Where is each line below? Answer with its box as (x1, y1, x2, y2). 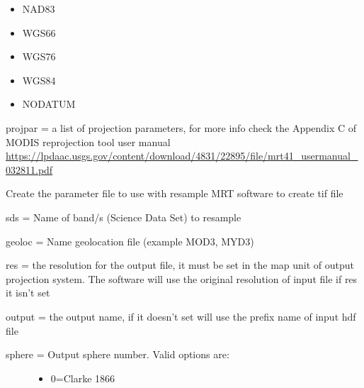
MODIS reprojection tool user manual (6, 134, 171, 149)
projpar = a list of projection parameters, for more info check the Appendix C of (6, 120, 357, 135)
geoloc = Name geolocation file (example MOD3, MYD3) (6, 233, 254, 248)
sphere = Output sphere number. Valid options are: (6, 347, 229, 362)
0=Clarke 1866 (50, 370, 115, 385)
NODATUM (22, 96, 76, 111)
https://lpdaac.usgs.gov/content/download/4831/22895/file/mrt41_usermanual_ (6, 148, 358, 163)
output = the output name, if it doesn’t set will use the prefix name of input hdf (6, 309, 356, 323)
